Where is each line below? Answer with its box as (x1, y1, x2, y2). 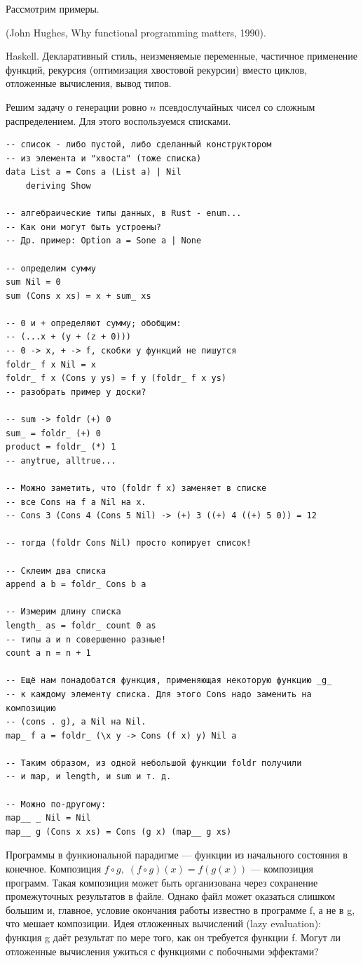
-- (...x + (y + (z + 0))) (6, 332, 131, 342)
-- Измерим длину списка (6, 607, 121, 617)
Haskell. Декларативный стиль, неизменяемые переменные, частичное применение (6, 48, 358, 63)
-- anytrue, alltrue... (6, 455, 116, 466)
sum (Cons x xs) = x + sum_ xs (6, 290, 151, 301)
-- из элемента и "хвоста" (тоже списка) (6, 153, 202, 163)
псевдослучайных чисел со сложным (159, 99, 315, 114)
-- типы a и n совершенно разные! (6, 634, 167, 645)
